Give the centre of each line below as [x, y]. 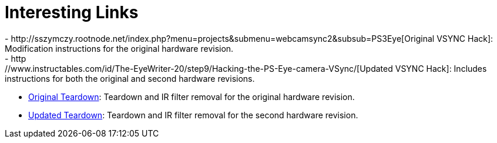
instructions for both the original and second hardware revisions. [130, 78]
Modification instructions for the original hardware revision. [119, 48]
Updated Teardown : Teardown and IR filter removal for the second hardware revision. [193, 115]
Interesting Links [72, 12]
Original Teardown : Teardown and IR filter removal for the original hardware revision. [192, 97]
